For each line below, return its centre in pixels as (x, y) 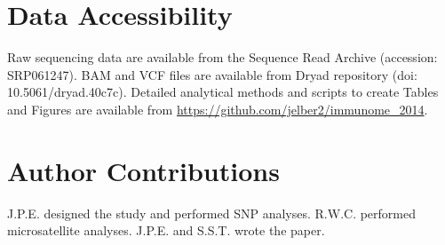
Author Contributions (143, 170)
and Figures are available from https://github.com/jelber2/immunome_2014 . (218, 109)
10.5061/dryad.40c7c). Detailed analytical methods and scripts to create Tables (223, 92)
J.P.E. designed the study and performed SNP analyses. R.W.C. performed (211, 213)
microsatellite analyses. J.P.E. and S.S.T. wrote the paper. (166, 230)
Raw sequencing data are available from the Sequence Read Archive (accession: (222, 57)
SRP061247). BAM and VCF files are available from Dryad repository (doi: (212, 74)
